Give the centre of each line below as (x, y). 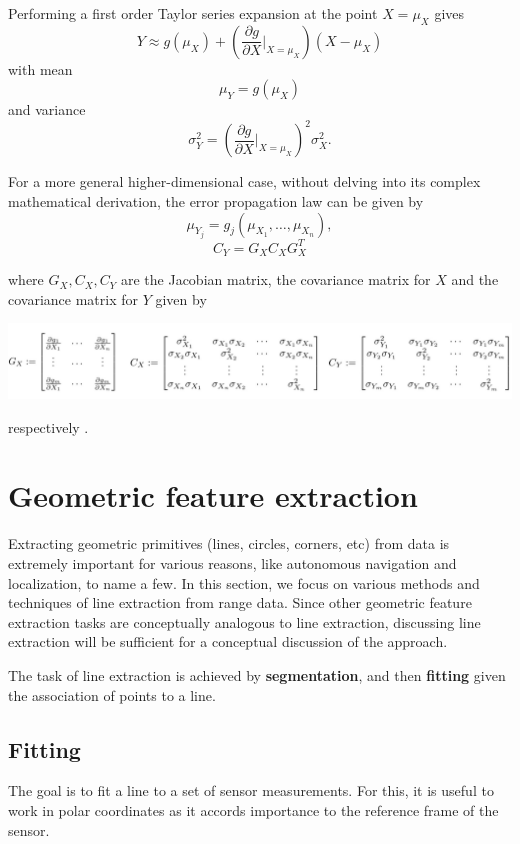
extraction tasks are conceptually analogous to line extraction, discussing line (244, 621)
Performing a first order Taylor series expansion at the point (193, 13)
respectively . (48, 426)
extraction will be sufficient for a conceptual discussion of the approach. (228, 641)
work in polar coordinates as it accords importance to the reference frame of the (253, 809)
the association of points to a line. (112, 694)
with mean (40, 68)
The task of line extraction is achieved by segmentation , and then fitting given (257, 674)
